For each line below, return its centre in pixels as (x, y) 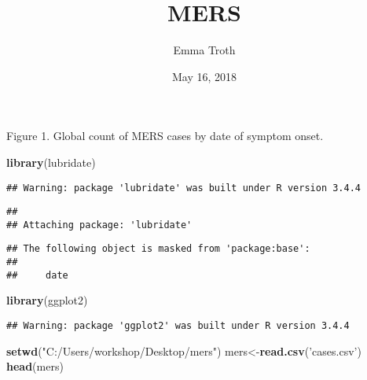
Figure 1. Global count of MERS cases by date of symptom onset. (165, 136)
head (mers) (35, 366)
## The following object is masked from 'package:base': (158, 249)
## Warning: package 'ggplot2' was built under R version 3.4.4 (178, 326)
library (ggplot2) (47, 300)
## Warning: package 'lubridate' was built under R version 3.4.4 (184, 188)
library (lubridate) (51, 162)
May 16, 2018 (204, 76)
